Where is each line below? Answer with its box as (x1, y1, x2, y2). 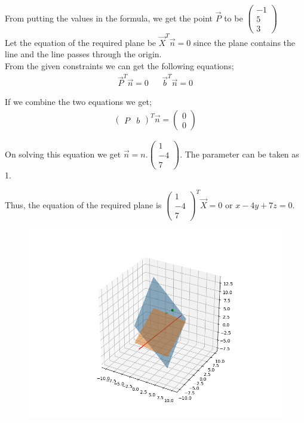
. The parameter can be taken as (180, 147, 299, 160)
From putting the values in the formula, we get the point (5, 11, 213, 24)
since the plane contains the (193, 36, 296, 48)
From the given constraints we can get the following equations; (5, 60, 234, 72)
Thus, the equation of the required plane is (5, 198, 162, 211)
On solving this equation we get (5, 147, 121, 160)
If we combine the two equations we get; (5, 95, 152, 108)
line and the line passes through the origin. (5, 48, 162, 60)
